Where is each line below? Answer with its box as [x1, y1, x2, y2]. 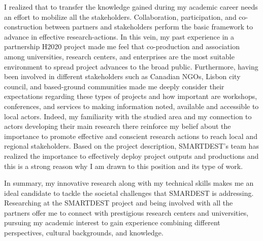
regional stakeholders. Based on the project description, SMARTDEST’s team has [4, 141, 259, 151]
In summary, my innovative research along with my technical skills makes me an [4, 178, 254, 188]
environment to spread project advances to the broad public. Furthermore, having [4, 61, 258, 72]
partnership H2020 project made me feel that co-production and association [4, 41, 240, 52]
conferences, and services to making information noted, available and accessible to [4, 100, 259, 111]
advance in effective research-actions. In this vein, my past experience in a [4, 31, 235, 42]
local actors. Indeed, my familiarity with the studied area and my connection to [4, 111, 252, 121]
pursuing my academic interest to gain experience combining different [4, 217, 220, 228]
